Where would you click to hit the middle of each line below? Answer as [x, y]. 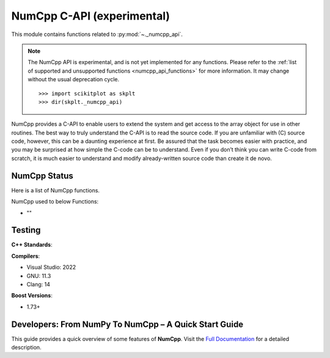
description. [27, 348]
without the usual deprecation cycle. [73, 79]
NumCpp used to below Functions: [55, 202]
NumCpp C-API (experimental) [91, 16]
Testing [26, 230]
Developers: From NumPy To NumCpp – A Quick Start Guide [127, 324]
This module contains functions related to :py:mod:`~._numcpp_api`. [97, 34]
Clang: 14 [38, 284]
